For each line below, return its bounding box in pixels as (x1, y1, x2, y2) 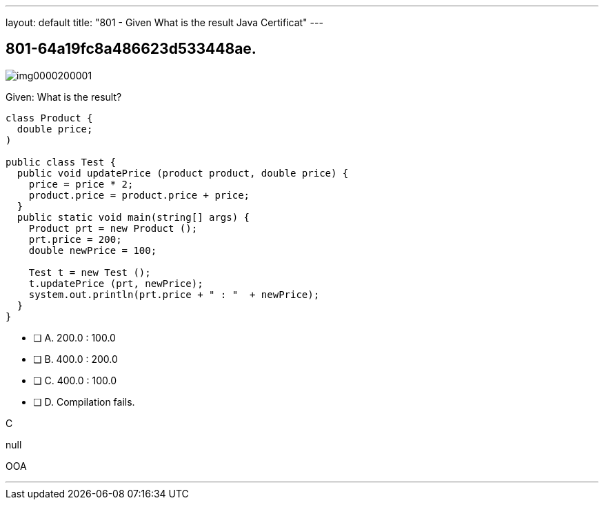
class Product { (6, 112, 93, 123)
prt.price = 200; (28, 233, 122, 245)
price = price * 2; (28, 178, 134, 190)
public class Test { (6, 156, 117, 168)
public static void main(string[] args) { (17, 211, 250, 223)
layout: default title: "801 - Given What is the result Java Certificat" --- (6, 17, 323, 28)
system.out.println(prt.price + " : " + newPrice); (28, 288, 320, 300)
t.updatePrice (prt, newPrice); (28, 277, 203, 289)
